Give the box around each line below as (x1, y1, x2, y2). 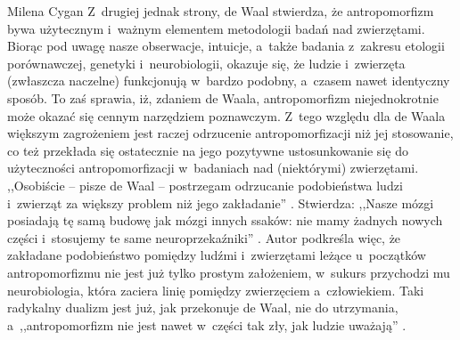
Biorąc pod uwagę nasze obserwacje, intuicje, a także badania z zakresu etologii (7, 36, 445, 55)
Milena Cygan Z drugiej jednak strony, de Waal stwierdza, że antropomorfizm (7, 2, 434, 20)
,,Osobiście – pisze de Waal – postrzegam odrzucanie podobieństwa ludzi (7, 175, 403, 194)
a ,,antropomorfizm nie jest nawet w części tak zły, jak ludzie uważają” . (7, 315, 407, 334)
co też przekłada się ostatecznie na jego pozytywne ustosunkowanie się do (7, 141, 408, 159)
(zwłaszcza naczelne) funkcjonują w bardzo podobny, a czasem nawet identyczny (7, 71, 450, 90)
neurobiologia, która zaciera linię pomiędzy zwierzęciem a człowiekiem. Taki (7, 280, 424, 299)
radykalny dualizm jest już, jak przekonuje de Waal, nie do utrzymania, (7, 298, 398, 317)
